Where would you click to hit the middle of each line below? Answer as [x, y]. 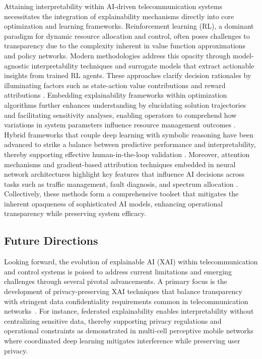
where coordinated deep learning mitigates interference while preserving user [122, 341]
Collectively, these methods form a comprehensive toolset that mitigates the [121, 194]
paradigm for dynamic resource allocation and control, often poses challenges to [127, 35]
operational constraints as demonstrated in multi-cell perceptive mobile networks [129, 331]
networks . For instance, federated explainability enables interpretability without [129, 311]
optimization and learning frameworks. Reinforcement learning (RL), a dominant [129, 26]
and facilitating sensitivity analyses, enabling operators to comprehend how [120, 115]
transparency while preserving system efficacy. [75, 213]
